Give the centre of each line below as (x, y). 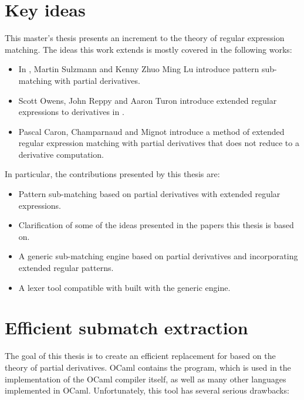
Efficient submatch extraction (126, 328)
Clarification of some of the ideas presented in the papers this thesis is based (156, 225)
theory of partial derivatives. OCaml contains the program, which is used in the (148, 367)
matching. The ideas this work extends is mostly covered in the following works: (148, 49)
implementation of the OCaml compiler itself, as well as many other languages (146, 379)
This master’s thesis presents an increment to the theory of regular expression (145, 38)
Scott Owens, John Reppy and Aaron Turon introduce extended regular (148, 100)
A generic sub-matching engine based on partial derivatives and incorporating (158, 256)
